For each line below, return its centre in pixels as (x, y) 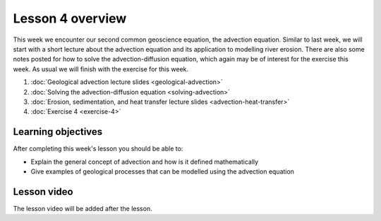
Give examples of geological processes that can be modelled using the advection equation (162, 171)
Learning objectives (58, 132)
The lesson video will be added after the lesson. (83, 208)
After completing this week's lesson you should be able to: (98, 149)
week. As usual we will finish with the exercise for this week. (101, 69)
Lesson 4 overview (70, 18)
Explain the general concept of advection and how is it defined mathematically (145, 162)
